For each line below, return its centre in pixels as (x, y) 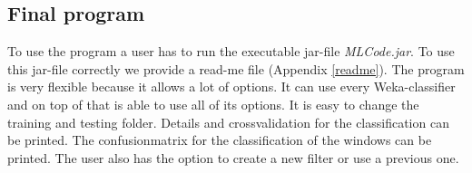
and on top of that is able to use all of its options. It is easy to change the (213, 104)
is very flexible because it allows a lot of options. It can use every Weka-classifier (231, 86)
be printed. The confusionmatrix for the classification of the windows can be (220, 140)
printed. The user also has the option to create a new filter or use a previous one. (233, 157)
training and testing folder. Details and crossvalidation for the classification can (228, 122)
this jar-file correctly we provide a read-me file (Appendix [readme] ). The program (236, 68)
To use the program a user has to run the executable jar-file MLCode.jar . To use (231, 51)
